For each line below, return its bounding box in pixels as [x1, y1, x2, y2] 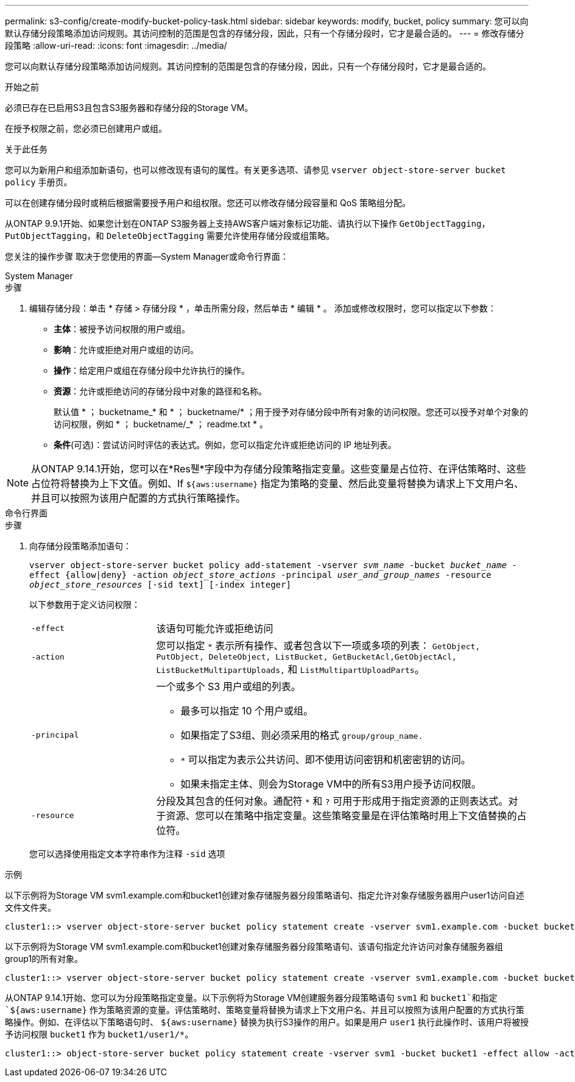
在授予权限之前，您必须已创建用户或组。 [5, 123, 167, 133]
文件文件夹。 [5, 902, 56, 913]
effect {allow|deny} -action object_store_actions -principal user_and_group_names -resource [29, 570, 492, 580]
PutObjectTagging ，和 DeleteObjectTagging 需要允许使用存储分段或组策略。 [5, 230, 334, 241]
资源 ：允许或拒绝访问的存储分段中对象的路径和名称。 [54, 386, 267, 396]
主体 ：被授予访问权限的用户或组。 [54, 324, 190, 334]
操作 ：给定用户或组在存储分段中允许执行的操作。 [54, 365, 250, 375]
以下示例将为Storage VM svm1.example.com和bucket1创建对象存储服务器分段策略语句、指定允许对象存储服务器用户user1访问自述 [5, 890, 524, 900]
